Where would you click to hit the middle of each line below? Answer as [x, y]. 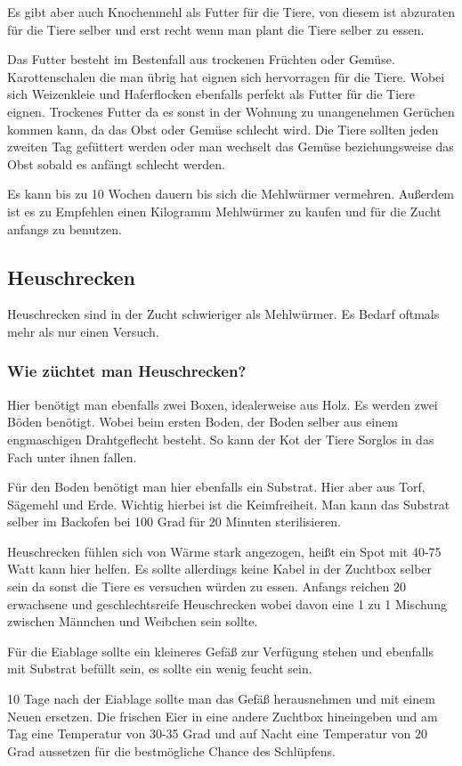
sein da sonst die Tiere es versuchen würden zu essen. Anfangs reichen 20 [207, 587]
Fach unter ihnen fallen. [72, 456]
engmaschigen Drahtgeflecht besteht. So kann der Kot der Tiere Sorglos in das [221, 439]
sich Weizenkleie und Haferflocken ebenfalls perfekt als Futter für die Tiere [211, 94]
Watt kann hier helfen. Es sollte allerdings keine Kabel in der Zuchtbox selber [220, 569]
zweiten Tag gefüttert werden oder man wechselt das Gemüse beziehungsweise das [231, 147]
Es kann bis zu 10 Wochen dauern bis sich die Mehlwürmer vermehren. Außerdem [231, 194]
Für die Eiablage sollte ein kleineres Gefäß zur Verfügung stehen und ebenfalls [221, 651]
